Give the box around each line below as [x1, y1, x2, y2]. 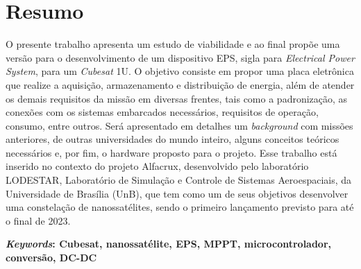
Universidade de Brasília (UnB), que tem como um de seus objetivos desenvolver [6, 186, 349, 200]
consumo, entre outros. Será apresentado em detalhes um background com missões [6, 118, 353, 132]
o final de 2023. [6, 213, 71, 227]
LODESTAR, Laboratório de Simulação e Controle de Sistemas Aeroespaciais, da [6, 173, 352, 187]
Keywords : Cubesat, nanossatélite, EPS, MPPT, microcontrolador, [6, 236, 332, 251]
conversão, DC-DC [6, 250, 97, 265]
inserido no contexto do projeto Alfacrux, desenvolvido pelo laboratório [6, 159, 309, 173]
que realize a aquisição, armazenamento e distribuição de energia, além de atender [6, 77, 355, 92]
